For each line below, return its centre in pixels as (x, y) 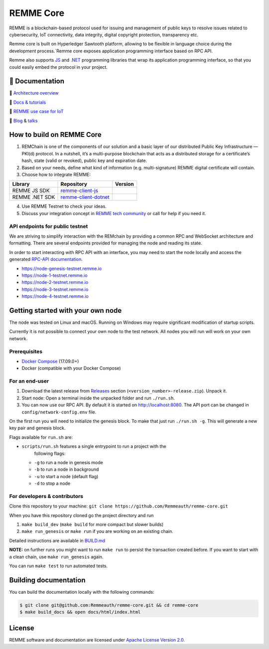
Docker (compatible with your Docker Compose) (71, 368)
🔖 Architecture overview (34, 93)
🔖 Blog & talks (23, 121)
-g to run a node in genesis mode (68, 462)
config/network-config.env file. (59, 412)
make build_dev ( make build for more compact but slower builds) (93, 524)
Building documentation (47, 580)
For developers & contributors (46, 496)
